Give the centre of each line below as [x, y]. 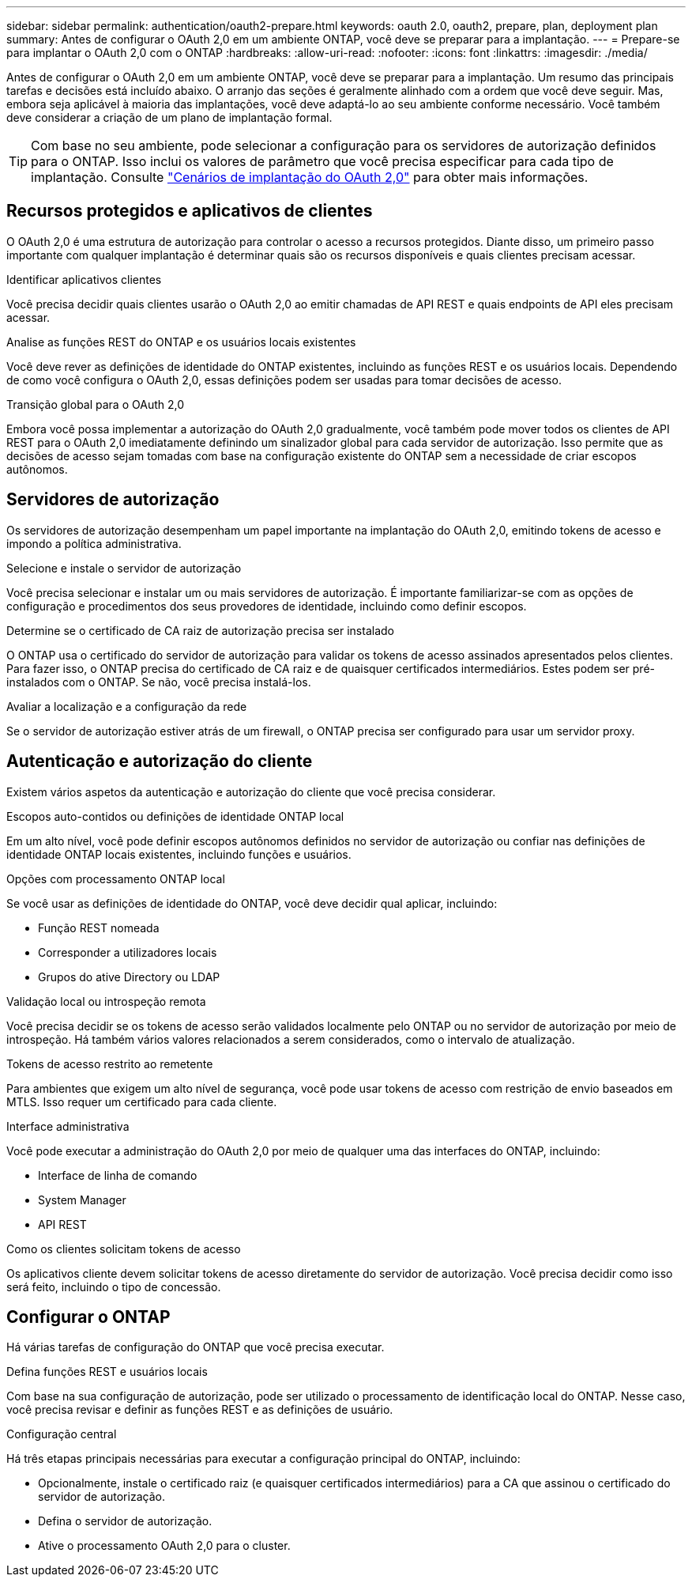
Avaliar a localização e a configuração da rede [127, 706]
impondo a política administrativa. [94, 543]
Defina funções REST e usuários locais [107, 1372]
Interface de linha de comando [118, 1175]
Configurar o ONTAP [88, 1317]
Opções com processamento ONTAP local [116, 878]
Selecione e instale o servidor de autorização [124, 568]
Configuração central [62, 1434]
